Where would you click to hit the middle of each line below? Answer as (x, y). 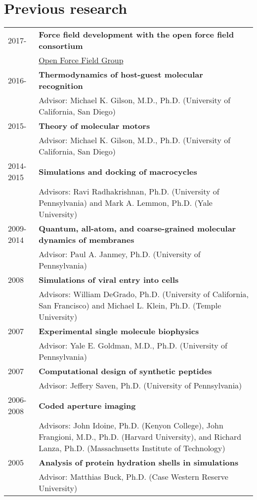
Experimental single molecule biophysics (119, 331)
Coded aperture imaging (87, 405)
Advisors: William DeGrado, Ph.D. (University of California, (144, 294)
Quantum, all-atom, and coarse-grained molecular (137, 229)
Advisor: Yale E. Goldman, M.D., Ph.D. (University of (133, 346)
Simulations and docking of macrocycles (118, 171)
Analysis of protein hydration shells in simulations (139, 462)
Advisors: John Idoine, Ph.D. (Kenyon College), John (131, 425)
